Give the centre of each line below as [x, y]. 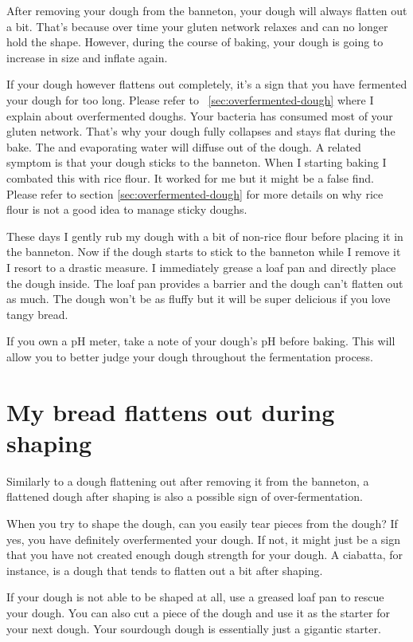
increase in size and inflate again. [87, 57]
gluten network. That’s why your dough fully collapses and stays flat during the [201, 131]
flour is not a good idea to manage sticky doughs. [127, 209]
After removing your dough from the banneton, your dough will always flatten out [207, 10]
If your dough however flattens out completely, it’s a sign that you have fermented [207, 84]
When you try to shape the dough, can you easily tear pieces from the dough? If [202, 523]
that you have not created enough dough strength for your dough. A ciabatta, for [205, 555]
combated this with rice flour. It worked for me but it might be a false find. [190, 177]
